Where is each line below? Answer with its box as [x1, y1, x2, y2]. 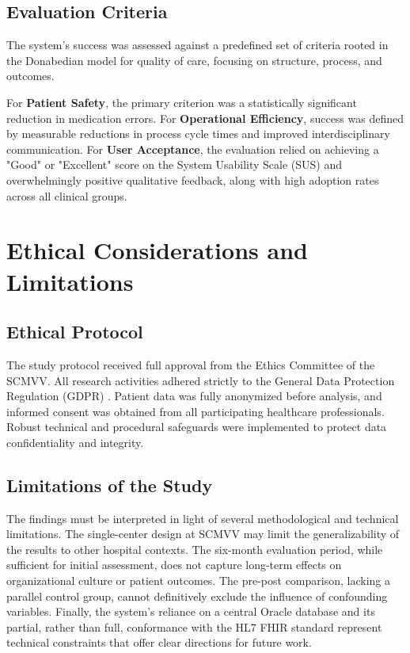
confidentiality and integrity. [6, 433, 144, 450]
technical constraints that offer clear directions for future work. [6, 634, 312, 651]
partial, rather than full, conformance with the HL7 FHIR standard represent [6, 618, 382, 635]
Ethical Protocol [6, 319, 143, 344]
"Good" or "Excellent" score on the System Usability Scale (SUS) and [6, 156, 343, 173]
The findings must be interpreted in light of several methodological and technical [6, 510, 399, 526]
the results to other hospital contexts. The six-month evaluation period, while [6, 540, 383, 557]
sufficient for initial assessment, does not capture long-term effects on [6, 556, 342, 573]
